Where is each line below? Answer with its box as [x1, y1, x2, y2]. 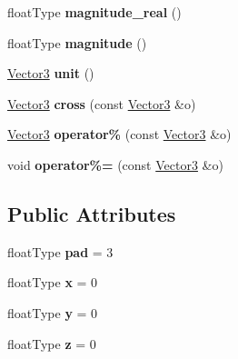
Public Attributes [7, 199, 176, 227]
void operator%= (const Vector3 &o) [7, 155, 223, 174]
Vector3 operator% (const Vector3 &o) [7, 125, 232, 144]
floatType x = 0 [7, 273, 98, 292]
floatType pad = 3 [7, 242, 114, 261]
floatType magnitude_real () [7, 3, 182, 21]
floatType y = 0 [7, 303, 98, 322]
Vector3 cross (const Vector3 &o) [7, 94, 196, 113]
